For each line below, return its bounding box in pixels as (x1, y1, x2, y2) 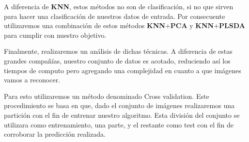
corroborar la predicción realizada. (4, 129, 106, 139)
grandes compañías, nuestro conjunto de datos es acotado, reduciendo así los (4, 55, 231, 65)
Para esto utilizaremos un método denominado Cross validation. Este (4, 91, 209, 101)
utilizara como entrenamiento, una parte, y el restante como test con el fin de (4, 119, 233, 129)
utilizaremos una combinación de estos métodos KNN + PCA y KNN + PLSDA (4, 20, 245, 31)
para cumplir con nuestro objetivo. (4, 30, 107, 40)
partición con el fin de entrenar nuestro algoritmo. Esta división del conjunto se (4, 110, 240, 120)
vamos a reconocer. (4, 75, 61, 85)
